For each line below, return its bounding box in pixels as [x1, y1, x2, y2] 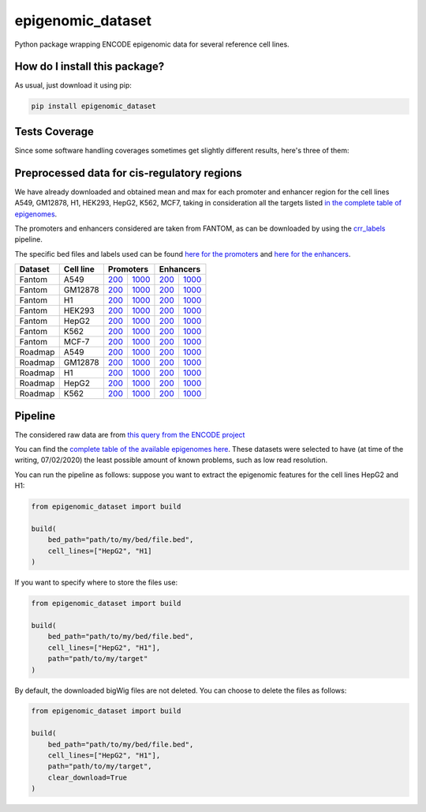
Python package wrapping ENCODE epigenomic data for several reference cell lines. [14, 39, 290, 49]
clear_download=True [47, 773, 128, 782]
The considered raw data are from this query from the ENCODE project [14, 430, 245, 439]
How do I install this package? [14, 60, 165, 73]
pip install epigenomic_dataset [31, 102, 157, 111]
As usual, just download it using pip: [14, 81, 132, 90]
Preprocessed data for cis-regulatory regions [14, 166, 242, 179]
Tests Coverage [14, 125, 94, 138]
